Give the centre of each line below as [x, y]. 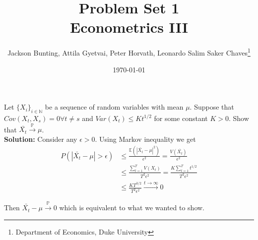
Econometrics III [129, 27]
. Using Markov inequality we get [145, 139]
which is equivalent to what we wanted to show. [132, 208]
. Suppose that [212, 107]
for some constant [181, 118]
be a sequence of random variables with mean [114, 107]
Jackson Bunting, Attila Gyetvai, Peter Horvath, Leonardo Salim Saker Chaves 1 [129, 52]
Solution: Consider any [41, 139]
